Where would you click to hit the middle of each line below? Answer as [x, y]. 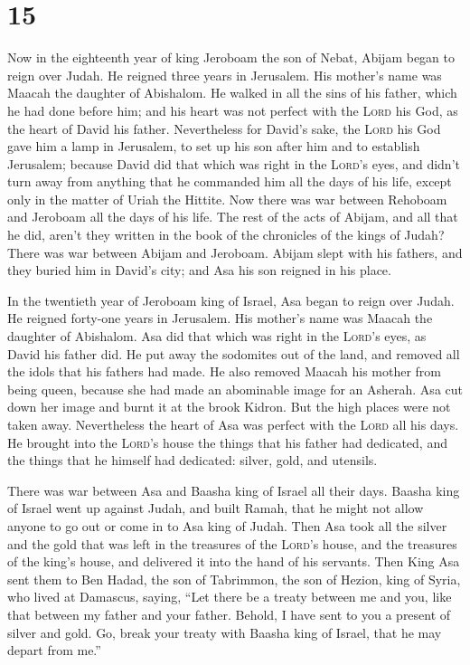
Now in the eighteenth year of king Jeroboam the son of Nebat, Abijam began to [231, 57]
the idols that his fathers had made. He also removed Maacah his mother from [225, 371]
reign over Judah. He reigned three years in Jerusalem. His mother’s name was [225, 75]
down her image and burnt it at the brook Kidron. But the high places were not [229, 407]
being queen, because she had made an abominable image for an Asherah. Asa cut [235, 389]
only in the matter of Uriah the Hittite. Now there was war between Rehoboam [227, 199]
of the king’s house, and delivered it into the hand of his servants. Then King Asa [234, 561]
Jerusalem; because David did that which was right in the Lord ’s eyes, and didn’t [234, 163]
